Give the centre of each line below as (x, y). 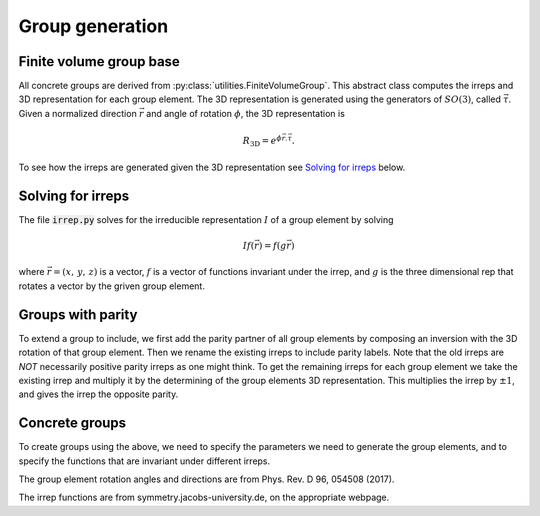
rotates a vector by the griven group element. (111, 286)
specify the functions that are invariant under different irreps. (144, 461)
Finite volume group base (99, 61)
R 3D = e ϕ (262, 141)
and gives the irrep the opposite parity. (98, 394)
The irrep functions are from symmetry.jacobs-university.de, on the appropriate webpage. (204, 497)
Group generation (93, 26)
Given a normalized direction (77, 113)
